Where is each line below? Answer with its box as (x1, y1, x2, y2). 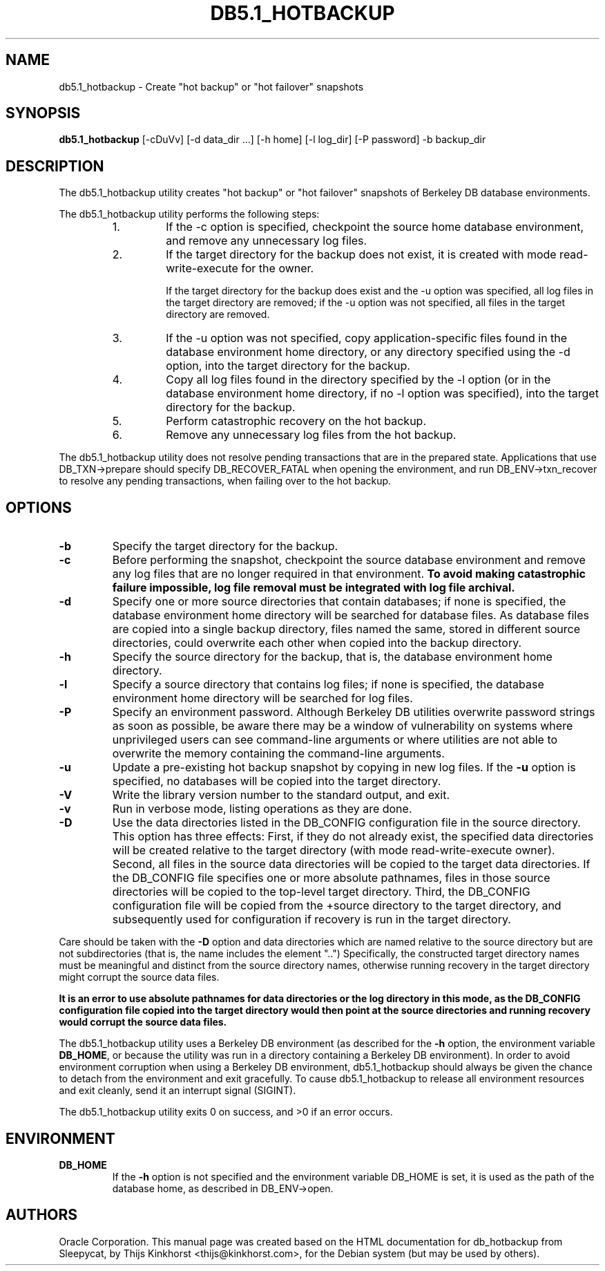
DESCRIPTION (6, 157, 104, 175)
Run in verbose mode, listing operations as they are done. (112, 802, 412, 816)
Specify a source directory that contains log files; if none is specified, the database (112, 677, 544, 692)
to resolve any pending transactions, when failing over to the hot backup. (59, 475, 392, 487)
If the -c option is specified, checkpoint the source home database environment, (166, 220, 584, 234)
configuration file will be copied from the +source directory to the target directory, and (112, 898, 561, 913)
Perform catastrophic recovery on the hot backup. (166, 414, 427, 429)
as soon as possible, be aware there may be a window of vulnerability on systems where (112, 719, 573, 733)
